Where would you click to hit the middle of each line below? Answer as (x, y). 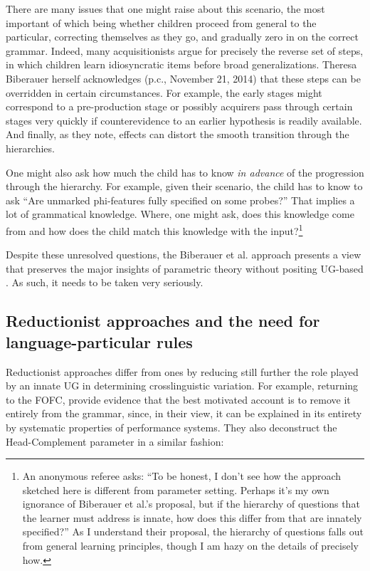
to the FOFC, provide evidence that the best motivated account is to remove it (178, 399)
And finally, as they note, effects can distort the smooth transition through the (178, 134)
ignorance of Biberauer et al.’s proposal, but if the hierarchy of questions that (191, 504)
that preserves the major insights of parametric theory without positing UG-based (185, 268)
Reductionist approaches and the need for (163, 321)
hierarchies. (30, 148)
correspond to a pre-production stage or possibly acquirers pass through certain (179, 106)
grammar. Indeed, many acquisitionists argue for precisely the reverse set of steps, (185, 50)
